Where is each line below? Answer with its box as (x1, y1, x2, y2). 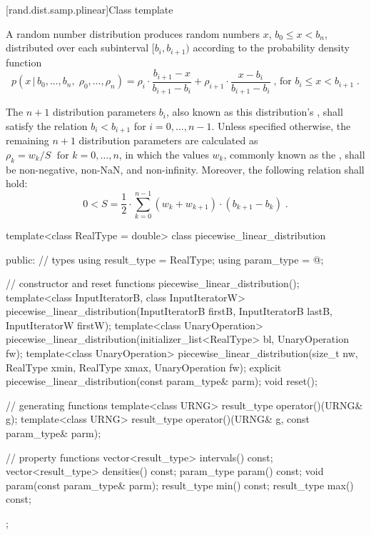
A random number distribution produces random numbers (6, 26, 260, 41)
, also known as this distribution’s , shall (166, 104, 343, 119)
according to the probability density (193, 40, 350, 55)
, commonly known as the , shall (223, 146, 365, 161)
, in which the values (118, 146, 209, 161)
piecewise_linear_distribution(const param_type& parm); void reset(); (6, 374, 317, 389)
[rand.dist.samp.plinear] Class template (6, 2, 173, 16)
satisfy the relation (6, 118, 88, 133)
